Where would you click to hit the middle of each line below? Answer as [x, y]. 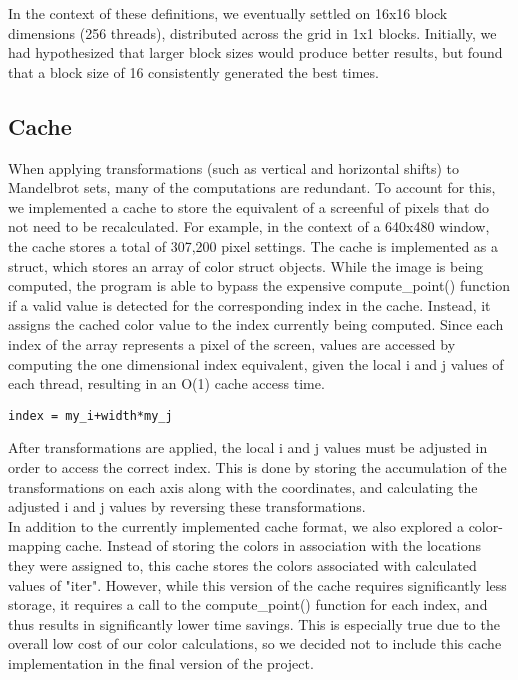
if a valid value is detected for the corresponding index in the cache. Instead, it [249, 304]
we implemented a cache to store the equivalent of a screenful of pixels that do [248, 206]
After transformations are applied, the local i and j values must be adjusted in [248, 447]
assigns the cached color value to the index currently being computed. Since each [256, 324]
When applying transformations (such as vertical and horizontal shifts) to [233, 167]
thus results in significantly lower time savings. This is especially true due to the [254, 623]
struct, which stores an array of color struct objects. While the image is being [246, 265]
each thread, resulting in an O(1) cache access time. [166, 383]
